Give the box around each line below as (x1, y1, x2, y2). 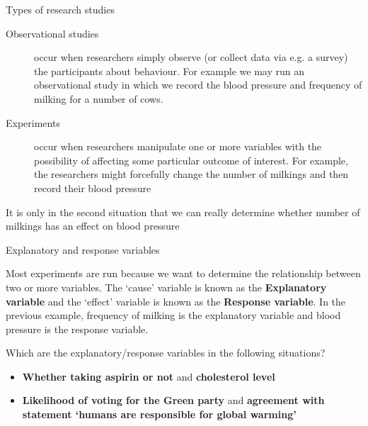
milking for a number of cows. (34, 91, 163, 106)
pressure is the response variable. (6, 321, 149, 336)
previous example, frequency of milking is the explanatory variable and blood (6, 308, 341, 323)
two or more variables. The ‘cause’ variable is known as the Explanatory (6, 279, 327, 294)
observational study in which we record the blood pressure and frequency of (34, 77, 362, 92)
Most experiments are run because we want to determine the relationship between (6, 266, 361, 281)
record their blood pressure (34, 180, 151, 195)
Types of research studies (6, 2, 115, 16)
